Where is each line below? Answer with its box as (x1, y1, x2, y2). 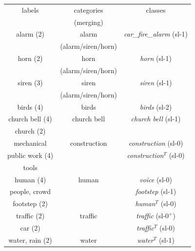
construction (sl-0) (128, 138, 183, 148)
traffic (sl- (136, 211, 166, 221)
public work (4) (7, 150, 54, 160)
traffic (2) (16, 211, 45, 221)
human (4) (14, 174, 46, 184)
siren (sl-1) (139, 77, 172, 87)
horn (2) (18, 53, 43, 63)
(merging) (74, 17, 103, 27)
